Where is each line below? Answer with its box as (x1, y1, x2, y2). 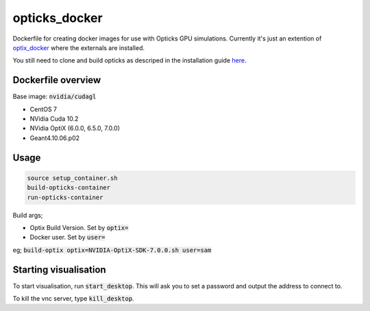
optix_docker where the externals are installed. (12, 43, 145, 51)
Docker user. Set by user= (29, 233, 106, 242)
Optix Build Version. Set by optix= (29, 223, 129, 231)
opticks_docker (12, 10, 103, 25)
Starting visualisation (12, 264, 106, 275)
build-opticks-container (27, 184, 111, 192)
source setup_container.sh (27, 174, 118, 182)
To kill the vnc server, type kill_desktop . (12, 295, 134, 303)
